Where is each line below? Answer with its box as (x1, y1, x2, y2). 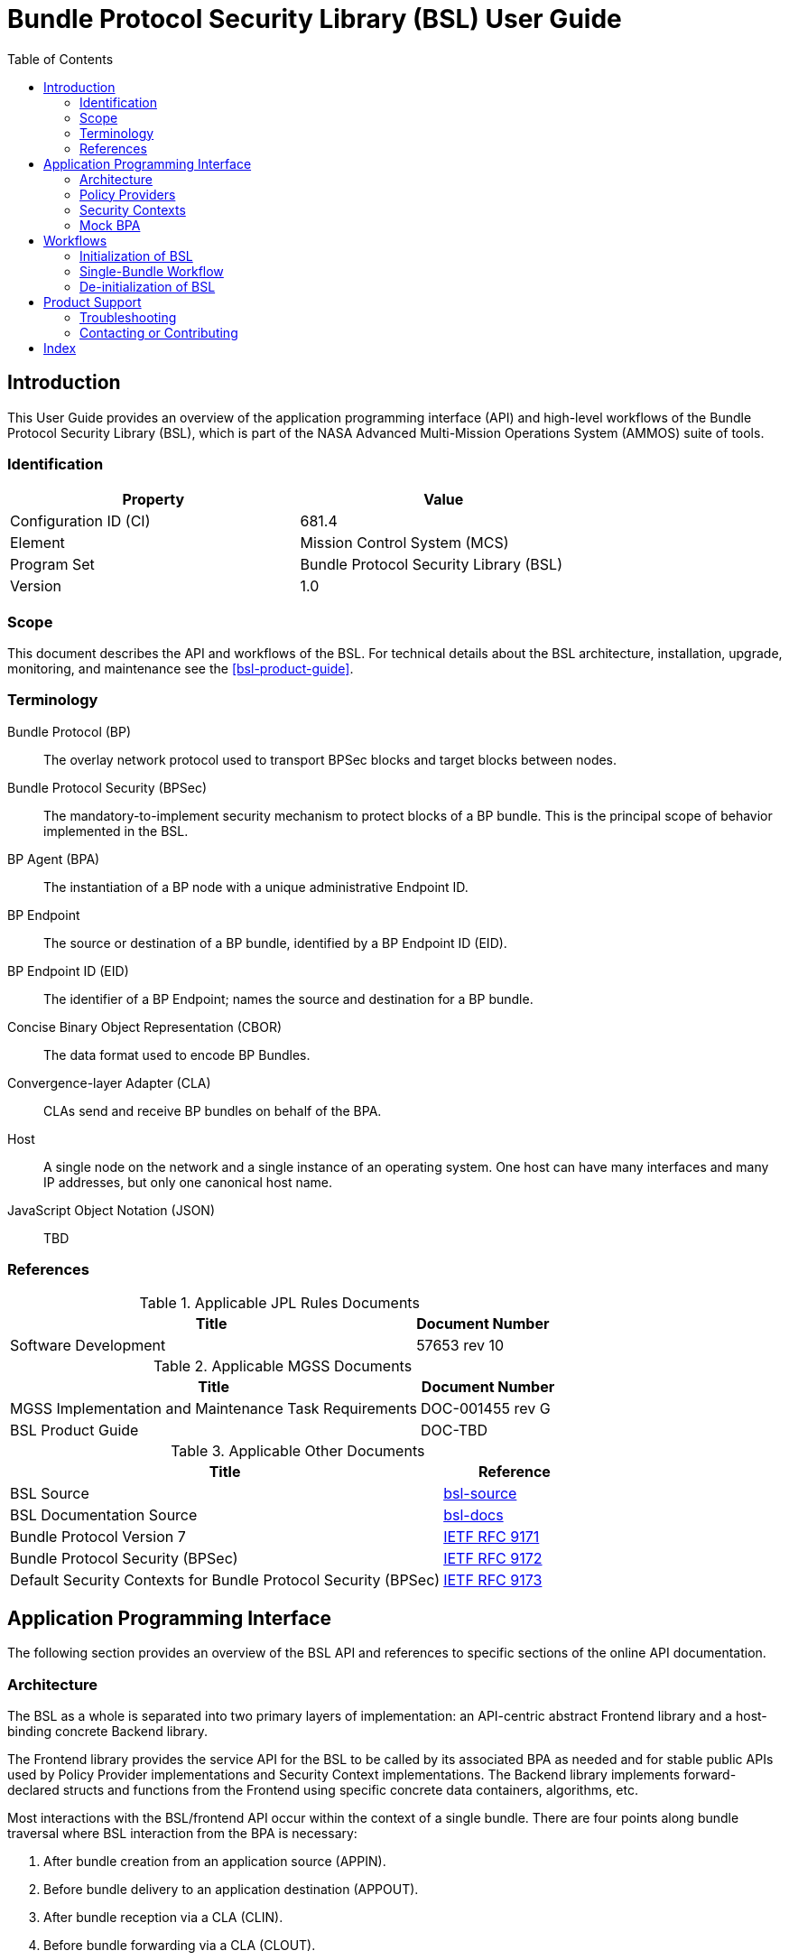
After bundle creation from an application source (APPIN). (43, 1853, 386, 1870)
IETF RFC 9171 (443, 1527, 540, 1546)
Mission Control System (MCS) (300, 534, 509, 553)
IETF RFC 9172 (443, 1548, 543, 1567)
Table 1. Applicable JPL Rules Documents (139, 1293, 420, 1312)
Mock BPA (79, 217, 141, 233)
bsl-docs (443, 1505, 504, 1524)
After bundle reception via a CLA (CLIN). (43, 1909, 283, 1926)
